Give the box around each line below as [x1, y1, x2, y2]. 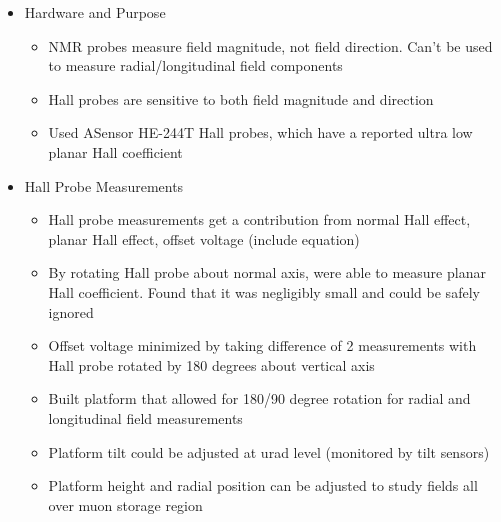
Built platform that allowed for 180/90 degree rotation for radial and [48, 388, 471, 409]
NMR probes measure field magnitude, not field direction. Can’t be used [48, 35, 493, 56]
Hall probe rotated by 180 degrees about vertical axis [48, 354, 375, 375]
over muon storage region [48, 494, 203, 515]
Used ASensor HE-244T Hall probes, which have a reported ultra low [48, 122, 473, 143]
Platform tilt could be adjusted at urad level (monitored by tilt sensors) [48, 441, 490, 462]
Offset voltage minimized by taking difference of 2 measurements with [48, 335, 477, 356]
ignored [48, 301, 94, 322]
